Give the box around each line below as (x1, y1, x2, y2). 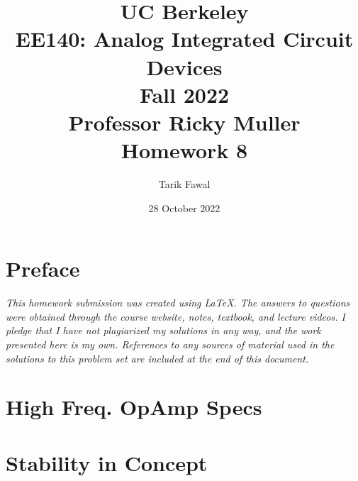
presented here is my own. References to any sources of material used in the (6, 336, 335, 351)
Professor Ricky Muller (68, 107, 301, 136)
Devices (146, 52, 223, 81)
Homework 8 (121, 136, 248, 165)
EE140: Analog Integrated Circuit (15, 24, 354, 53)
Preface (6, 254, 80, 283)
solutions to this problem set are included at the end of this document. (6, 350, 309, 365)
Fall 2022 (139, 79, 230, 109)
